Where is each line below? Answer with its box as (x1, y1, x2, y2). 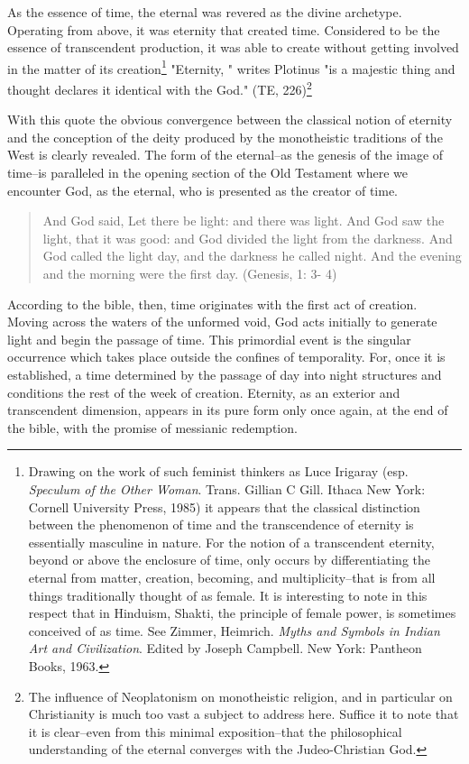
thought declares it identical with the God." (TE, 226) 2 (7, 78, 312, 98)
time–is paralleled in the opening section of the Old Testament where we (7, 163, 408, 182)
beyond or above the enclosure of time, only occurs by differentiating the (28, 550, 430, 569)
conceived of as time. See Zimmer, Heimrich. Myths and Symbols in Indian (28, 621, 440, 640)
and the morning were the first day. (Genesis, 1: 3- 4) (42, 264, 337, 283)
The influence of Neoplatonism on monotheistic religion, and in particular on (28, 686, 453, 705)
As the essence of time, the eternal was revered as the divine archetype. (7, 3, 402, 21)
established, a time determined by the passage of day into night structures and (7, 365, 442, 383)
